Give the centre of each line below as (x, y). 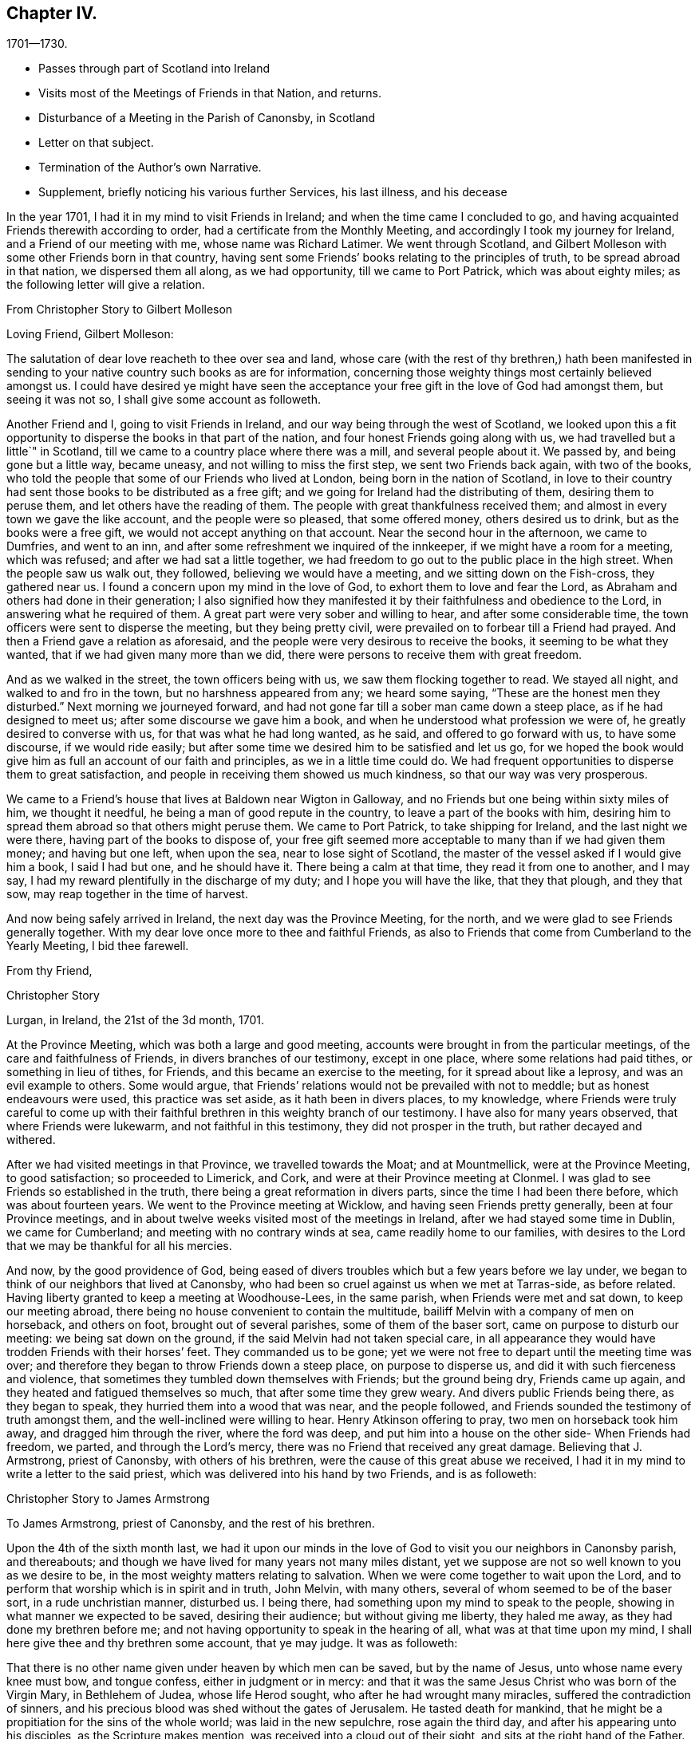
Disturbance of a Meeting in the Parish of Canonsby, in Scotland (207, 118)
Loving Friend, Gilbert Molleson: (90, 334)
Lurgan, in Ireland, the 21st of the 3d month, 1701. (135, 1020)
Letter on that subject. (96, 143)
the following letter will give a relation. (106, 285)
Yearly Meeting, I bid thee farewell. (98, 946)
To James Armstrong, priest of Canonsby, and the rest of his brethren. (191, 1524)
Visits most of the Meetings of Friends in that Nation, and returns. (210, 93)
